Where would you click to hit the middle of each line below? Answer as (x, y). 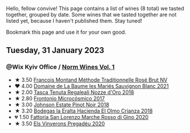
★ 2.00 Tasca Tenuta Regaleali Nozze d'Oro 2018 (74, 92)
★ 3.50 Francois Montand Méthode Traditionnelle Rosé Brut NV (91, 80)
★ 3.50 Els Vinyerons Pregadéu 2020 (59, 123)
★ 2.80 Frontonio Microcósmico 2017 (59, 98)
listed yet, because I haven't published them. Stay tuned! (74, 21)
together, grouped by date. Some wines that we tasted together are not (91, 15)
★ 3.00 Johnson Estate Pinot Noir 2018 (62, 104)
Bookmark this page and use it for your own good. (66, 32)
